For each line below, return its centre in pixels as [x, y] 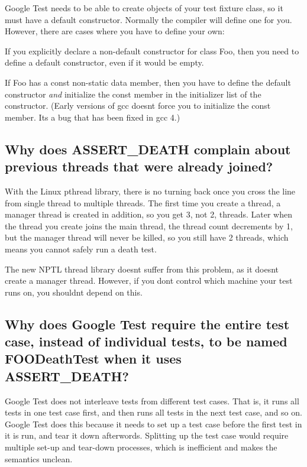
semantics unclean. [39, 458]
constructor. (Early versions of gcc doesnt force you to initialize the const [138, 106]
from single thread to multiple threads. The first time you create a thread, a [143, 202]
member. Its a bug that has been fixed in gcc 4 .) [93, 117]
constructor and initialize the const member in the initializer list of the [133, 94]
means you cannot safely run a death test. [81, 249]
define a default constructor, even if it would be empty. [104, 62]
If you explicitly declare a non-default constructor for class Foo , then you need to [152, 51]
